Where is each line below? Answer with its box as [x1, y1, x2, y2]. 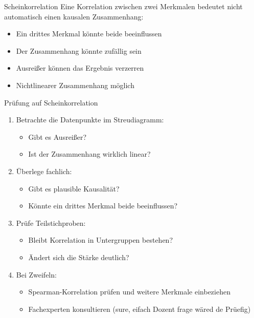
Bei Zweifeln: [16, 269, 57, 280]
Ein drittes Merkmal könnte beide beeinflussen [16, 28, 162, 39]
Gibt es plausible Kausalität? [28, 183, 120, 194]
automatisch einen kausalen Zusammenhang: [4, 11, 144, 22]
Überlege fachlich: [16, 165, 72, 176]
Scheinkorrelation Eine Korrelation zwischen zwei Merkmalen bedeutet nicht [4, 1, 243, 11]
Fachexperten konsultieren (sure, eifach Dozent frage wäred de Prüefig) [28, 303, 251, 314]
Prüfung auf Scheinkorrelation [4, 97, 98, 108]
